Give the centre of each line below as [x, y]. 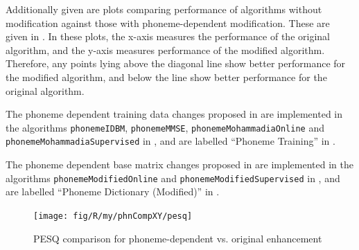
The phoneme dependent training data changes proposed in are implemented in [174, 114]
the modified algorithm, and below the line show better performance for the [166, 77]
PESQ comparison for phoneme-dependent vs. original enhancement [178, 238]
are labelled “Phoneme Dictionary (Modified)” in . [113, 191]
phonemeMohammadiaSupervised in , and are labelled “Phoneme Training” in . [170, 141]
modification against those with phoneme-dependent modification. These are [168, 23]
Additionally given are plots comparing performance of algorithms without [164, 9]
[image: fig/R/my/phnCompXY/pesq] [113, 216]
